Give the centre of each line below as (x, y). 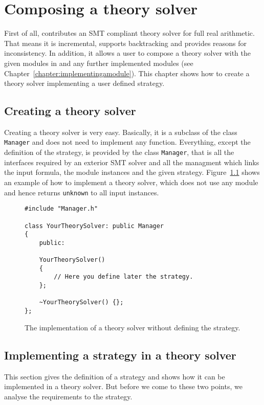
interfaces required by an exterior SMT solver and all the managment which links (132, 162)
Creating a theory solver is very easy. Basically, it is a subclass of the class (121, 132)
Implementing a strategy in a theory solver (120, 355)
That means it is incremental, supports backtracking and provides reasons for (126, 43)
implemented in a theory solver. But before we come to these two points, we (123, 386)
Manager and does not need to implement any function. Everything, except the (127, 142)
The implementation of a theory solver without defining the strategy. (133, 327)
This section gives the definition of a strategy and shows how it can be (115, 376)
